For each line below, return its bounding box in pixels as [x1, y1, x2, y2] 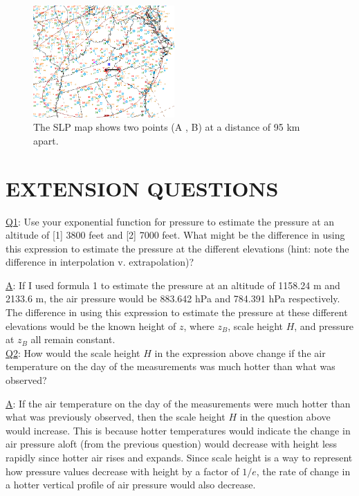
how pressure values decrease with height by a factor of [6, 463, 239, 478]
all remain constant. [30, 332, 116, 347]
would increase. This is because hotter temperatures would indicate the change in [6, 423, 351, 437]
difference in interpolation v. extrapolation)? [6, 255, 194, 269]
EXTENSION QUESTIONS [6, 174, 279, 202]
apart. [33, 133, 59, 147]
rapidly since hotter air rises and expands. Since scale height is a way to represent [6, 450, 353, 464]
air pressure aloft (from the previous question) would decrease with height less [6, 437, 338, 451]
